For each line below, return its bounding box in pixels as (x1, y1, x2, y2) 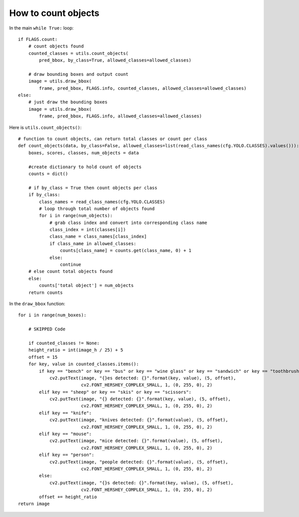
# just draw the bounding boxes (28, 99, 108, 105)
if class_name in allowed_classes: (49, 241, 137, 247)
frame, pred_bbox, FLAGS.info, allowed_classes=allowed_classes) (39, 113, 202, 119)
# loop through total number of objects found (39, 206, 155, 212)
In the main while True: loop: (9, 25, 74, 31)
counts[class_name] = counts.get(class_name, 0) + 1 (60, 248, 192, 254)
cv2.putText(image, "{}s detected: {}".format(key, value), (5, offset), (49, 480, 234, 486)
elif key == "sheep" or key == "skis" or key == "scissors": (39, 389, 192, 395)
